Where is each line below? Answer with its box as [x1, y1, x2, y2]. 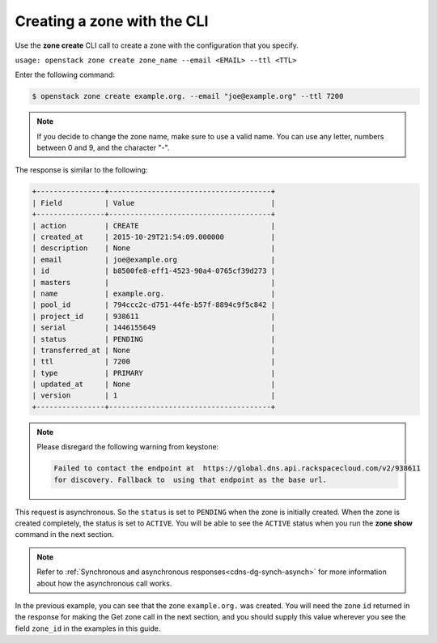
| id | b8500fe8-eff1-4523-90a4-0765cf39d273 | [32, 266, 276, 275]
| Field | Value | [32, 198, 276, 207]
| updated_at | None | [32, 380, 276, 389]
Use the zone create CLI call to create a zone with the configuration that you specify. [15, 40, 299, 50]
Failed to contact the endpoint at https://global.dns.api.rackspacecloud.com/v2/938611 [53, 464, 421, 473]
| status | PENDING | [32, 334, 276, 343]
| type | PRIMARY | [32, 368, 276, 377]
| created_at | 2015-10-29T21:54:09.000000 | [32, 232, 276, 242]
